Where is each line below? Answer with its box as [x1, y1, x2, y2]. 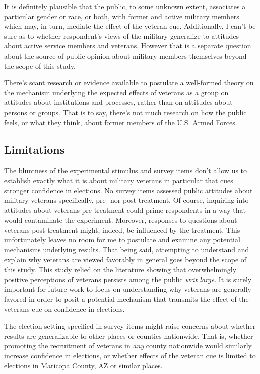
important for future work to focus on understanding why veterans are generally [4, 284, 251, 294]
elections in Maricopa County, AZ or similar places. [4, 360, 163, 370]
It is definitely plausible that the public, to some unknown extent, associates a [4, 1, 246, 11]
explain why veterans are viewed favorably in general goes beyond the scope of [4, 254, 247, 264]
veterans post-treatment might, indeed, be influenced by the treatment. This [4, 224, 240, 235]
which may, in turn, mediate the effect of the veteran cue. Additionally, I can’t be [4, 21, 256, 31]
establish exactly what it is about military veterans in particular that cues [4, 175, 233, 185]
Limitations [4, 141, 65, 157]
